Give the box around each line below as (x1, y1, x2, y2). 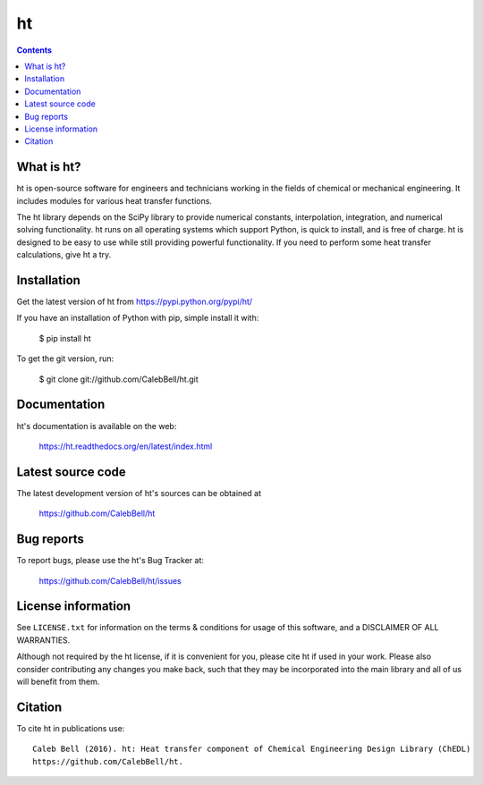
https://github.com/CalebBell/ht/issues (38, 575, 182, 586)
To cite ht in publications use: (16, 722, 125, 733)
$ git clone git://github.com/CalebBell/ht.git (38, 374, 199, 384)
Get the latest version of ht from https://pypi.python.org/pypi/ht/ (16, 296, 253, 308)
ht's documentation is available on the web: (16, 420, 177, 431)
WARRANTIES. (16, 635, 71, 646)
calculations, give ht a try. (16, 249, 112, 260)
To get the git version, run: (16, 353, 114, 364)
